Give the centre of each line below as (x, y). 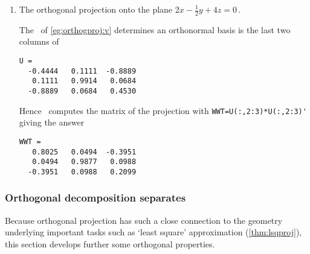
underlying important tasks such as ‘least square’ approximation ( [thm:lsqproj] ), (153, 232)
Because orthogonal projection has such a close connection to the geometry (144, 220)
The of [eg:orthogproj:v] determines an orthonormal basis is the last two (155, 29)
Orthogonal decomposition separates (95, 198)
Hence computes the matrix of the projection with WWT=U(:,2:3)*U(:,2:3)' (163, 110)
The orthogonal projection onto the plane (96, 9)
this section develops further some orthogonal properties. (110, 243)
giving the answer (52, 122)
